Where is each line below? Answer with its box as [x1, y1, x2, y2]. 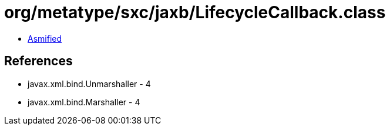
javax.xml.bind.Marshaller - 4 [28, 96, 140, 107]
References [4, 54, 73, 69]
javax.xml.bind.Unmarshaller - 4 [28, 78, 151, 89]
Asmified [28, 33, 62, 44]
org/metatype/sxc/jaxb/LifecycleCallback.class [4, 2, 386, 22]
